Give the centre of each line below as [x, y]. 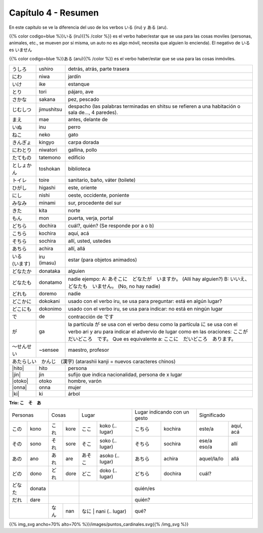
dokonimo [50, 308]
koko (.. [108, 425]
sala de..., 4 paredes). [93, 112]
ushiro [46, 69]
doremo [48, 293]
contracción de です [91, 317]
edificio [76, 157]
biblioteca [79, 169]
